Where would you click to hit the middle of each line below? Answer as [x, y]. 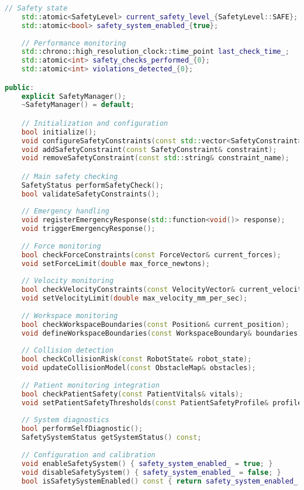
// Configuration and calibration [88, 455]
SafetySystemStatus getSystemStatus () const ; [111, 438]
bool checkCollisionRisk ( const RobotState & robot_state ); [137, 359]
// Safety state [36, 8]
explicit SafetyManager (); [74, 96]
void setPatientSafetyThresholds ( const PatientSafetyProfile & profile [162, 403]
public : [20, 87]
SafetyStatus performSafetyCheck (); [93, 185]
